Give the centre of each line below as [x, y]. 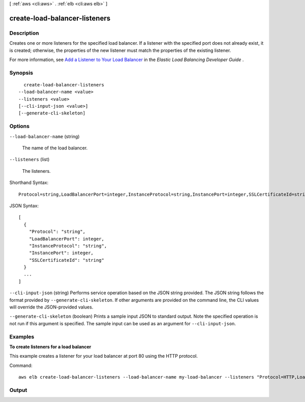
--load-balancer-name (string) [44, 136]
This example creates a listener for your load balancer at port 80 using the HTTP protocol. [104, 356]
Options [20, 126]
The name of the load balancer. [55, 148]
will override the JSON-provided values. [51, 307]
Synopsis [21, 73]
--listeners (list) [29, 160]
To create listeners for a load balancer [50, 347]
